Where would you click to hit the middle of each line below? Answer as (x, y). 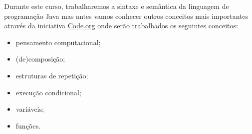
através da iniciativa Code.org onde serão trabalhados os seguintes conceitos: (121, 26)
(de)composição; (40, 59)
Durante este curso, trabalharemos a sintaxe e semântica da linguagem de (117, 6)
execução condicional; (48, 92)
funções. (28, 125)
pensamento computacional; (58, 42)
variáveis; (30, 109)
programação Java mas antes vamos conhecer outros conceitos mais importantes (126, 16)
